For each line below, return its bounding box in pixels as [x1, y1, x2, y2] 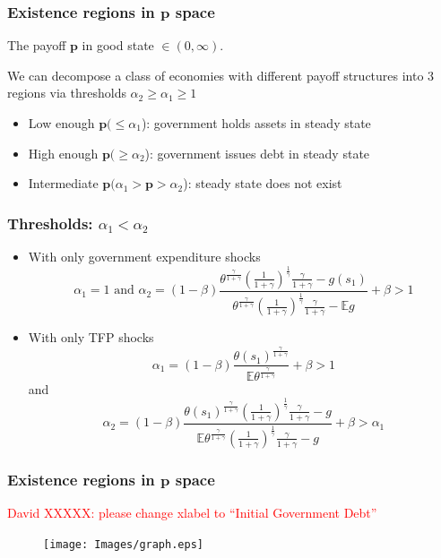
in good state [82, 36, 154, 55]
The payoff [7, 36, 66, 55]
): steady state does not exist [183, 174, 342, 193]
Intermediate [28, 174, 99, 193]
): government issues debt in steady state [144, 143, 370, 162]
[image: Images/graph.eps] [43, 537, 203, 551]
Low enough [28, 114, 95, 132]
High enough [28, 143, 99, 162]
